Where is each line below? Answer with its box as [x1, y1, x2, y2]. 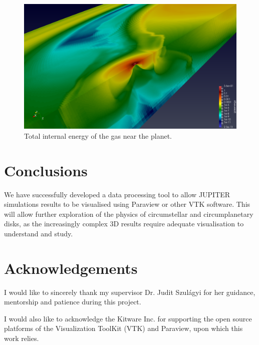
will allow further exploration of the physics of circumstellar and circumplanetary [4, 208, 253, 219]
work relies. [4, 333, 39, 343]
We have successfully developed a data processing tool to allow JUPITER [4, 189, 230, 199]
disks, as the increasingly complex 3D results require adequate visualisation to [4, 218, 244, 229]
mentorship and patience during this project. [4, 296, 141, 307]
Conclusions [4, 160, 88, 180]
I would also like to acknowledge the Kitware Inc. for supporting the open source [4, 313, 252, 323]
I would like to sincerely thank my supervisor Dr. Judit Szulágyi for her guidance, [4, 286, 255, 297]
